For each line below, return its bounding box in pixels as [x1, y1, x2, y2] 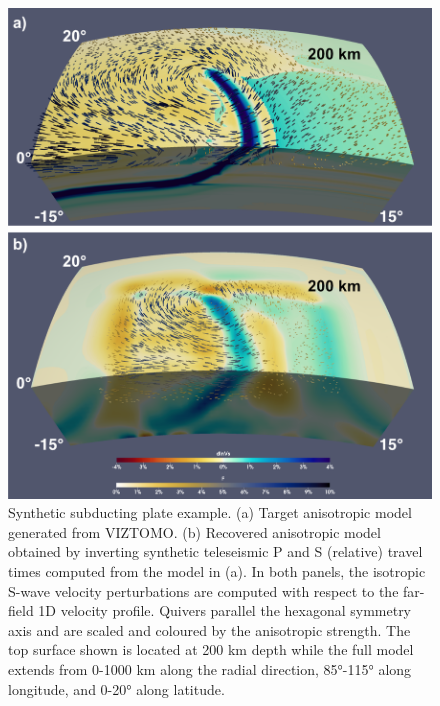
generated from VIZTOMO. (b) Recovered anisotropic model [8, 521, 381, 542]
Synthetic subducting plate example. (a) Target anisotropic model [8, 502, 412, 523]
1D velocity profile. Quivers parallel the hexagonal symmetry [38, 600, 412, 621]
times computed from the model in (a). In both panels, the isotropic [8, 560, 426, 581]
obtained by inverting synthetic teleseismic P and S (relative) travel [8, 541, 423, 562]
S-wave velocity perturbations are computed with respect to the [8, 580, 399, 601]
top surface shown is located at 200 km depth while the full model [8, 639, 414, 660]
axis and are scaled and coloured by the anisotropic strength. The [8, 619, 411, 640]
